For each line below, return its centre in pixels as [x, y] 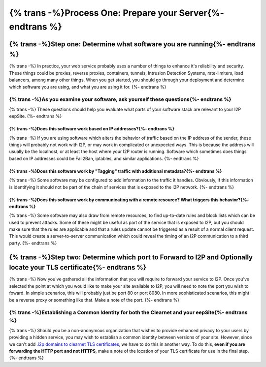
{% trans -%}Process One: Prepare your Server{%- [116, 13]
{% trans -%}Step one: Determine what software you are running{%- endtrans [132, 44]
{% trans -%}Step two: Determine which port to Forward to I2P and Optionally [131, 257]
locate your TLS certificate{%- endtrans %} [78, 267]
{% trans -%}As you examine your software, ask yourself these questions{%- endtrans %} [120, 99]
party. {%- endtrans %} [33, 243]
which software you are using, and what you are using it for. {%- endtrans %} [88, 87]
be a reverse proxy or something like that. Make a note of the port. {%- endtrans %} [94, 300]
